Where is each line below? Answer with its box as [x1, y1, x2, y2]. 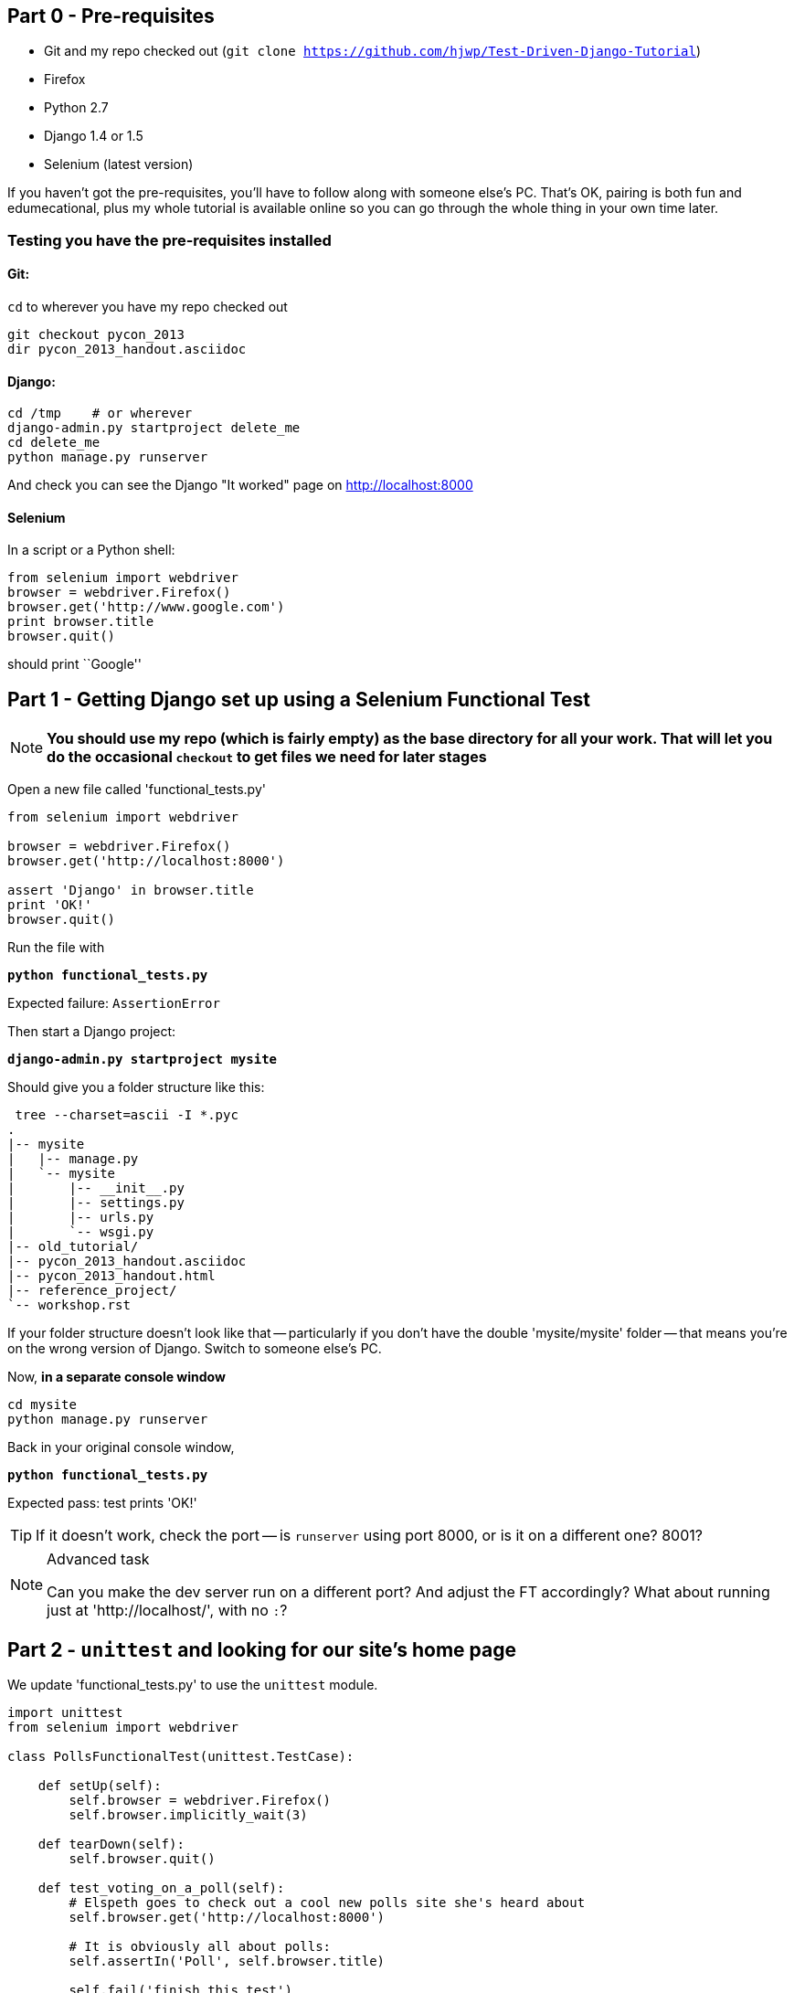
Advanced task [47, 1550, 150, 1569]
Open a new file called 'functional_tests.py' [7, 781, 266, 798]
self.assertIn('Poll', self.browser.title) [69, 1954, 386, 1969]
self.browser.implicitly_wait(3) [69, 1807, 308, 1823]
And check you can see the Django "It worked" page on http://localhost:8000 [7, 477, 473, 493]
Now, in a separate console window [7, 1369, 226, 1385]
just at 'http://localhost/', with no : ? [47, 1601, 288, 1620]
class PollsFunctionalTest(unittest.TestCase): [7, 1749, 355, 1765]
